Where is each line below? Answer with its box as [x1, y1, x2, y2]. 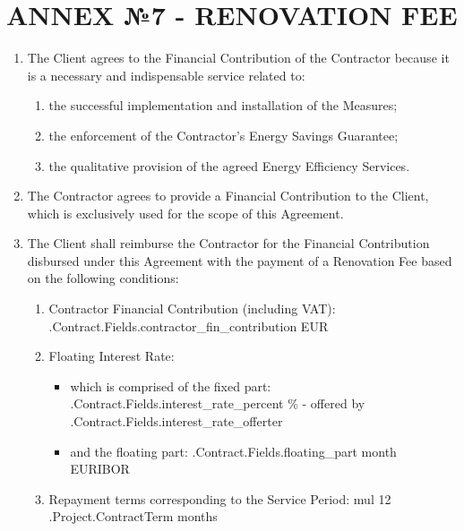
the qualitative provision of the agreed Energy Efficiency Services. [48, 156, 410, 175]
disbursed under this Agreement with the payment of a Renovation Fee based [27, 251, 452, 270]
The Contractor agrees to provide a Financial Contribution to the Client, [27, 186, 429, 205]
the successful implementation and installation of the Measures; [48, 96, 398, 115]
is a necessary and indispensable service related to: [27, 65, 305, 84]
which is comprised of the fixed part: [70, 376, 271, 395]
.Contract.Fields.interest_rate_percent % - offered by [70, 394, 365, 413]
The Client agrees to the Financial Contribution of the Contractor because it [27, 48, 450, 67]
